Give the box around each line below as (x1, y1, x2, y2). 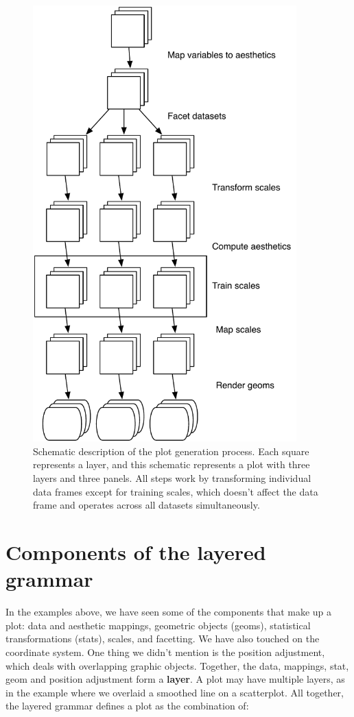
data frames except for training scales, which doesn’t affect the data (33, 484, 318, 498)
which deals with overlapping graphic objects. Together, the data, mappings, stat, (5, 658, 349, 672)
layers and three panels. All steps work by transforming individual (33, 471, 311, 485)
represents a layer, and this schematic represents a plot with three (33, 457, 310, 472)
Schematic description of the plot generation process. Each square (33, 443, 309, 458)
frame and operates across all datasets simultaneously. (33, 498, 260, 512)
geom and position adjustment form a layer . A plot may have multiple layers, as (5, 672, 345, 686)
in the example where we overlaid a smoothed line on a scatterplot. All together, (5, 685, 344, 699)
